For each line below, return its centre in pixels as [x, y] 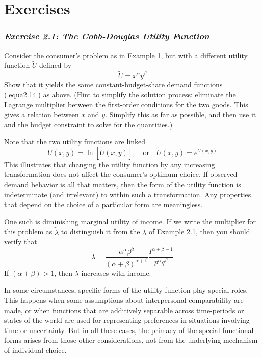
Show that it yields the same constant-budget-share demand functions [113, 84]
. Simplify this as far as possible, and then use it [181, 114]
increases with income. [116, 273]
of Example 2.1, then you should [199, 231]
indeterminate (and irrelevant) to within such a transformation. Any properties [128, 194]
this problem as [28, 231]
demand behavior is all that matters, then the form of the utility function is [123, 184]
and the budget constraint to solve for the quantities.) [88, 124]
